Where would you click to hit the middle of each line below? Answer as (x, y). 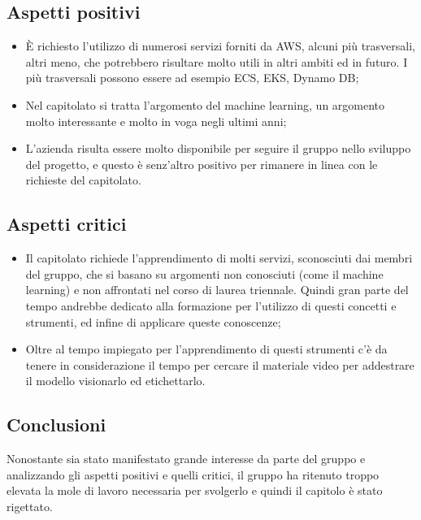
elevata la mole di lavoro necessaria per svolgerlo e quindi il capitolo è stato (195, 490)
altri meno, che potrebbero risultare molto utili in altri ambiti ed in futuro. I (217, 61)
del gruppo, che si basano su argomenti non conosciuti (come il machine (204, 273)
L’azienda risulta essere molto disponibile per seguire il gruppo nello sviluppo (218, 148)
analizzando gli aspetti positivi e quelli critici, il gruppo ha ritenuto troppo (193, 474)
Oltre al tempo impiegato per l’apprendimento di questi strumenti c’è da (206, 349)
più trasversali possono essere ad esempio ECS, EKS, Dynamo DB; (192, 78)
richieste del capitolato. (83, 180)
